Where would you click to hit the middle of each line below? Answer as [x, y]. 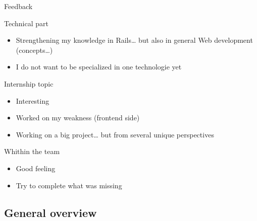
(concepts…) [34, 50]
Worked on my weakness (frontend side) [78, 118]
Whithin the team [32, 151]
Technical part [26, 23]
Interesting [33, 100]
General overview [50, 212]
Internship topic [29, 83]
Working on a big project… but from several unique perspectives [115, 134]
